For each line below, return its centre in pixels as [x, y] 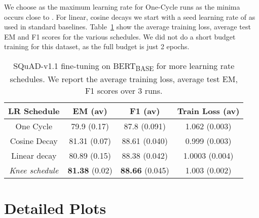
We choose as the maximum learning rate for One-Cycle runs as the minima [122, 7]
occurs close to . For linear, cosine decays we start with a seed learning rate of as [130, 16]
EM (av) [90, 111]
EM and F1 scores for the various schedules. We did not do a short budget [120, 36]
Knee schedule [34, 170]
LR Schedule [34, 111]
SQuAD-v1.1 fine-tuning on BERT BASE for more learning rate [124, 66]
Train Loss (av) [208, 111]
